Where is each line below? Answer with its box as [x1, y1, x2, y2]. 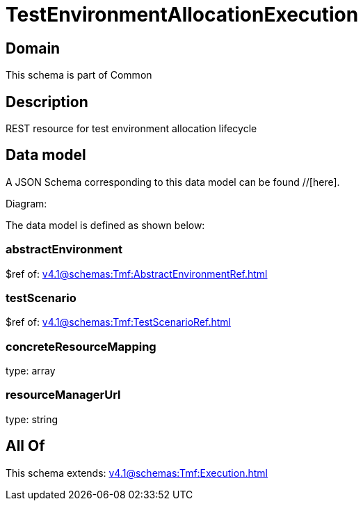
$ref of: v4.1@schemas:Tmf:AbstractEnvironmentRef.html [6, 267, 268, 280]
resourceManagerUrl [6, 388, 121, 402]
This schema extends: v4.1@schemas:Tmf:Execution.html [6, 466, 268, 479]
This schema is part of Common [6, 69, 152, 81]
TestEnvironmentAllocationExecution [6, 3, 359, 26]
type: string [6, 413, 58, 425]
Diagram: [6, 197, 47, 209]
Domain [6, 39, 60, 57]
